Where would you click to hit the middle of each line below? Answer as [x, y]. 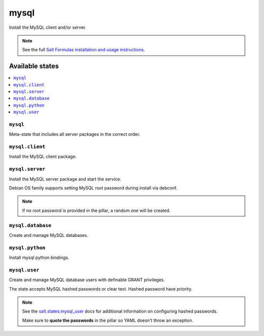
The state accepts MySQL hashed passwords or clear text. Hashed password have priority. [101, 289]
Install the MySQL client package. [43, 157]
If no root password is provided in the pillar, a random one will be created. [96, 210]
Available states [34, 66]
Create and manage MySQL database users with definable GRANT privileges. [87, 280]
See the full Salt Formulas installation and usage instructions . [84, 50]
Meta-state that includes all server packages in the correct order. [75, 134]
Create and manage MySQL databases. [49, 235]
